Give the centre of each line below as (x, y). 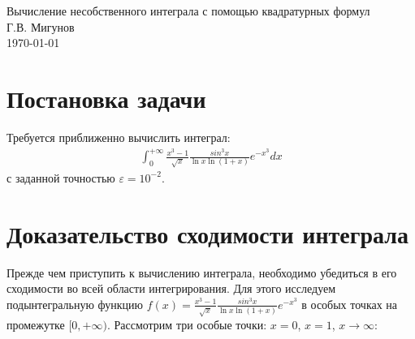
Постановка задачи (106, 98)
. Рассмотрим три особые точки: (187, 324)
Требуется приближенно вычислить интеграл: (119, 137)
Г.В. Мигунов (41, 26)
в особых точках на (350, 304)
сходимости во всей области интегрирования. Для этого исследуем (171, 288)
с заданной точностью (61, 177)
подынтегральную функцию (75, 304)
